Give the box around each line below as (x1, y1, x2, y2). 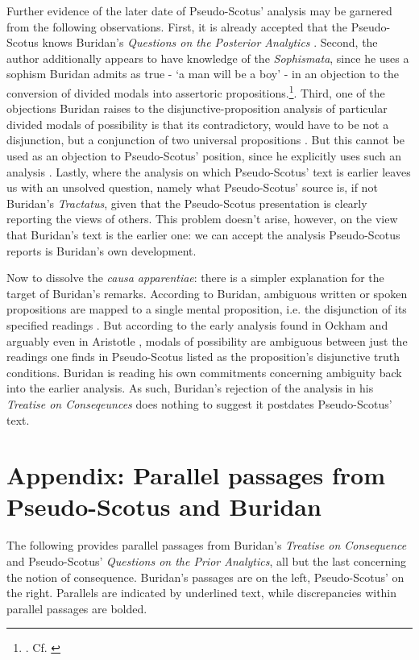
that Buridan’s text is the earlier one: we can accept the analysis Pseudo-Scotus (6, 226, 400, 243)
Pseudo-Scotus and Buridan (6, 490, 322, 523)
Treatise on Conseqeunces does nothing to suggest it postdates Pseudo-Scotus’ (6, 395, 392, 412)
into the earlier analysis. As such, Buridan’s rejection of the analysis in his (6, 380, 374, 396)
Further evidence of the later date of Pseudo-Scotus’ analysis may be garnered (6, 2, 392, 19)
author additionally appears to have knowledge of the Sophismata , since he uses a (6, 49, 409, 66)
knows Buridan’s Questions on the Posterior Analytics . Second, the (42, 34, 378, 51)
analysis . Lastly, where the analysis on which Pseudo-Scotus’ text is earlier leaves (6, 163, 411, 180)
